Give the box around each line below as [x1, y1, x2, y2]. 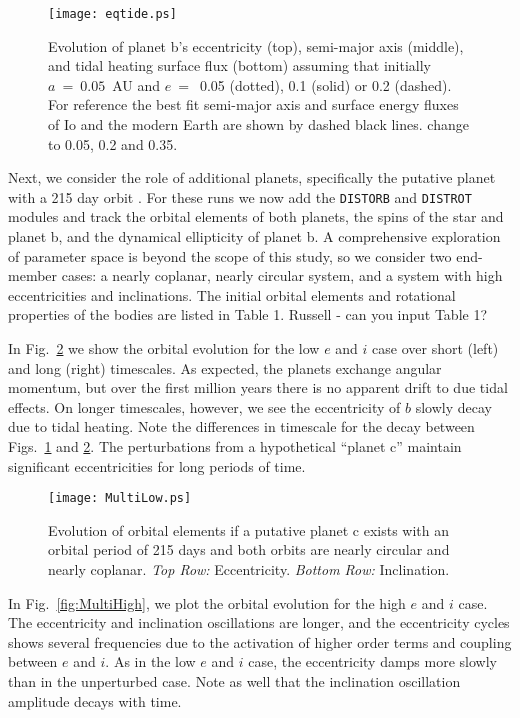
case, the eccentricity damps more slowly [248, 651, 497, 672]
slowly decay [415, 396, 492, 417]
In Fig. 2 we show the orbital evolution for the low [8, 338, 320, 359]
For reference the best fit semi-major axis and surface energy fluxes [48, 94, 459, 115]
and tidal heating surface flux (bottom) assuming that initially [48, 55, 431, 76]
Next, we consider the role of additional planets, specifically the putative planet [8, 167, 496, 188]
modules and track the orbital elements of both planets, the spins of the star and [8, 206, 504, 227]
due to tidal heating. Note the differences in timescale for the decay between [8, 416, 475, 437]
